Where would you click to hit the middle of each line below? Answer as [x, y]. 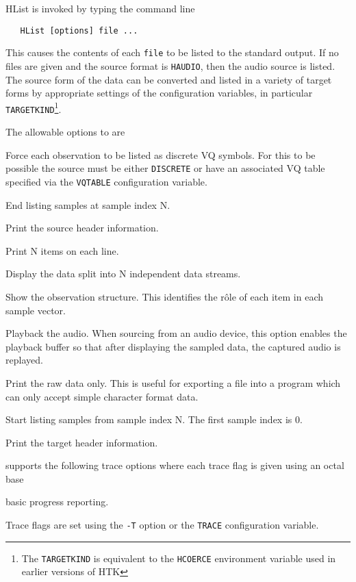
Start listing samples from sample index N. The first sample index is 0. [154, 419]
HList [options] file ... [79, 30]
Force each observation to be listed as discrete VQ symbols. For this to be [161, 154]
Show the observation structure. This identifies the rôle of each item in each [164, 296]
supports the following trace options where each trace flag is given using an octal [175, 465]
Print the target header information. [82, 442]
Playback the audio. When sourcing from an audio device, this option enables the [176, 333]
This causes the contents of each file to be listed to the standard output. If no [172, 52]
